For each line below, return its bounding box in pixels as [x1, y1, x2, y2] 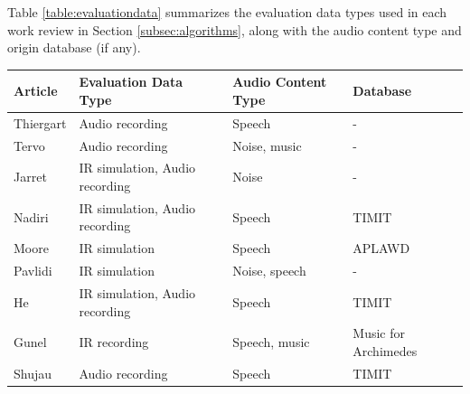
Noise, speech [232, 261, 306, 280]
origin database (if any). [7, 38, 141, 57]
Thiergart [14, 113, 67, 132]
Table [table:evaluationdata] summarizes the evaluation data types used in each [7, 3, 447, 21]
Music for [352, 324, 405, 342]
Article [14, 81, 58, 100]
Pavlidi [14, 261, 52, 280]
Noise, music [232, 136, 302, 155]
